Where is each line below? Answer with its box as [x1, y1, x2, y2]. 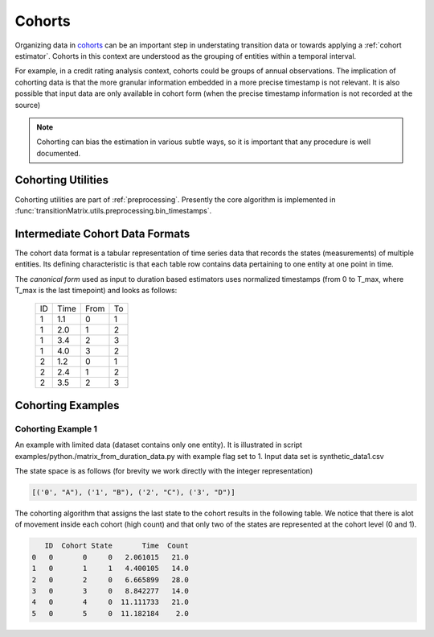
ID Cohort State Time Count [44, 541, 189, 551]
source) [14, 100, 41, 110]
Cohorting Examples [14, 399, 120, 412]
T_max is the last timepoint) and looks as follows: [14, 286, 178, 296]
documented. [36, 148, 81, 158]
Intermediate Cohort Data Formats [14, 226, 190, 241]
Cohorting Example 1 [14, 423, 98, 434]
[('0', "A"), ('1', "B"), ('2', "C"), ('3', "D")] [31, 487, 236, 497]
